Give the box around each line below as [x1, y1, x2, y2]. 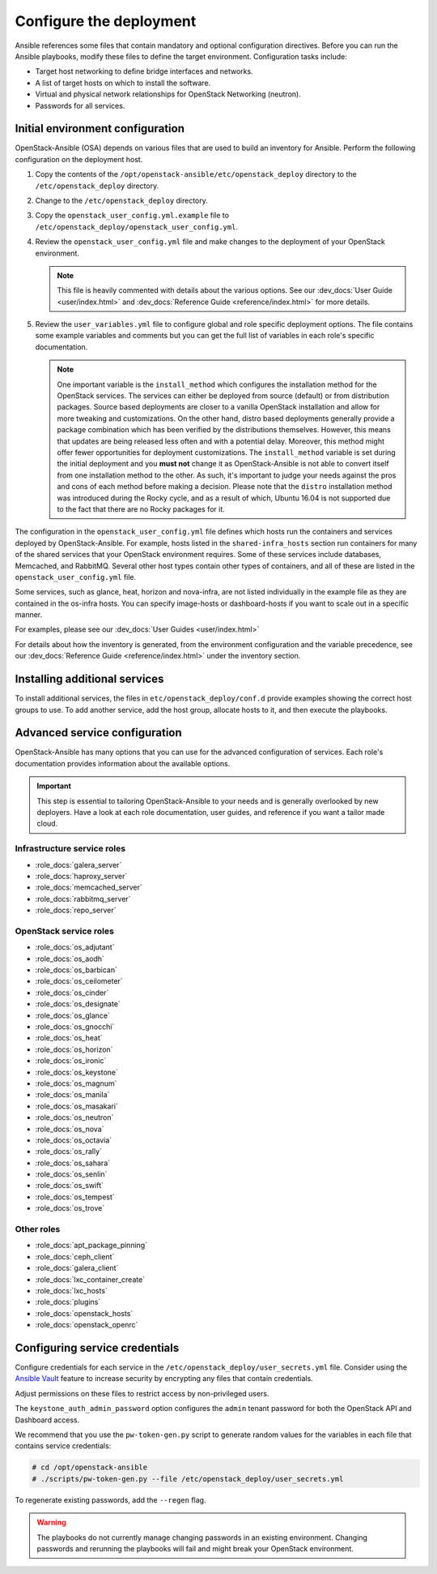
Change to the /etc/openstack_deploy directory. [35, 195, 208, 205]
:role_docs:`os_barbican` [35, 965, 117, 975]
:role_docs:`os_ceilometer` [35, 976, 123, 986]
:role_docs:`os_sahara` [35, 1158, 111, 1168]
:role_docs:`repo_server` [35, 905, 117, 916]
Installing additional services [15, 672, 164, 686]
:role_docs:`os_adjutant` [35, 942, 115, 952]
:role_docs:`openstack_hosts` [35, 1308, 134, 1318]
